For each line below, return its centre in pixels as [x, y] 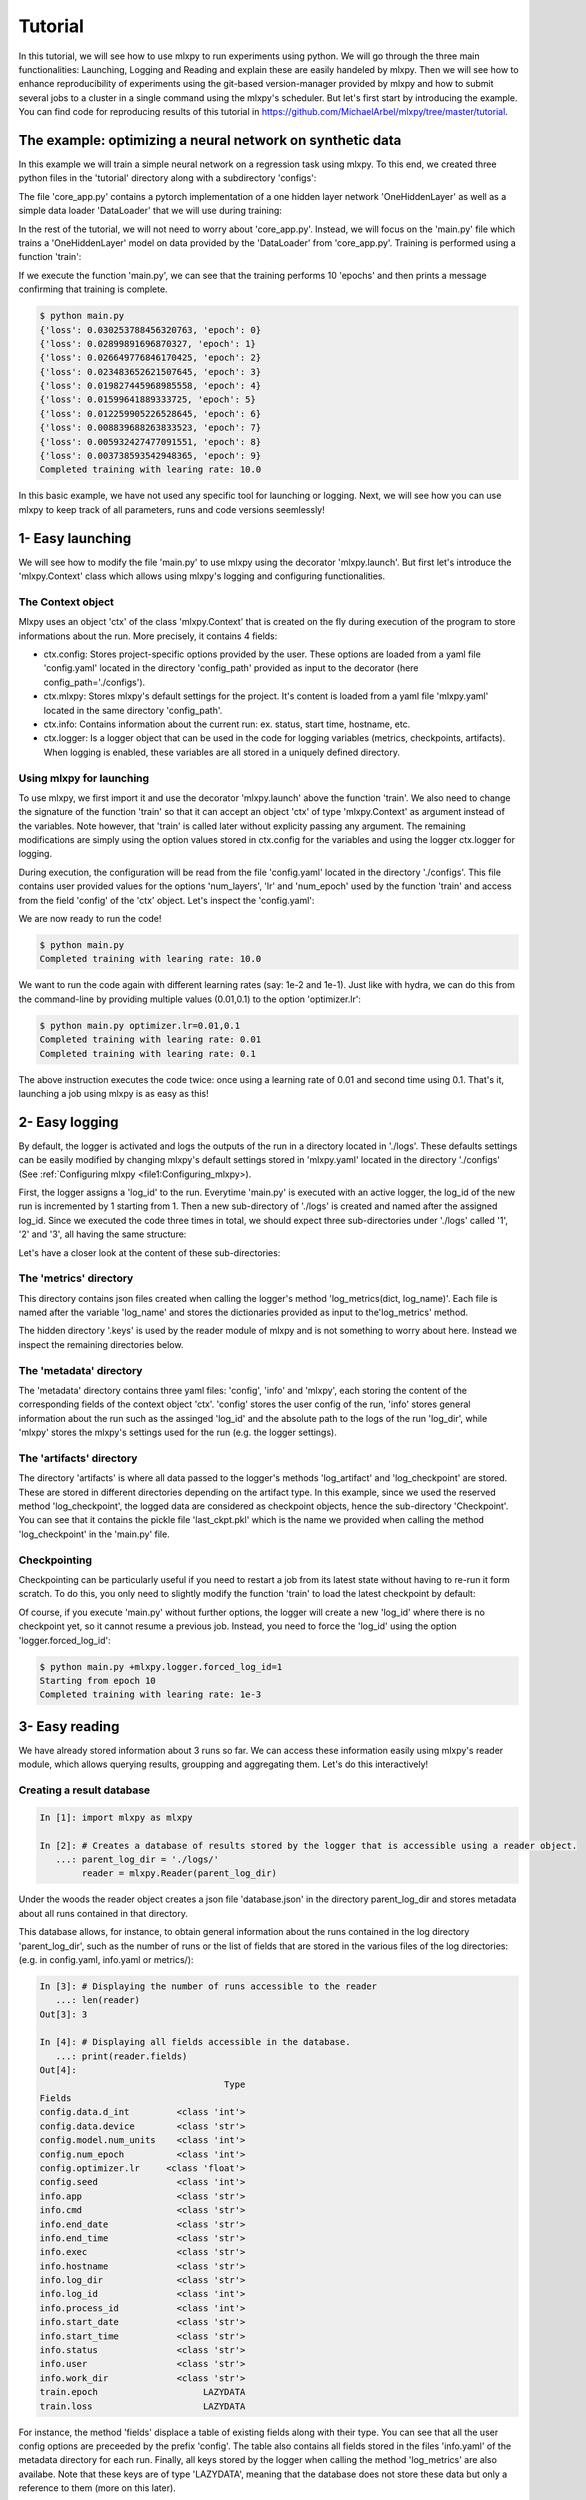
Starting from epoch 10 [98, 1680]
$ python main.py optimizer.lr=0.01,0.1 [139, 1025]
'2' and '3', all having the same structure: [102, 1234]
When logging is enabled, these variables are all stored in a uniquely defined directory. [221, 752]
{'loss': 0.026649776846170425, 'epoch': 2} [150, 358]
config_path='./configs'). [94, 682]
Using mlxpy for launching [84, 778]
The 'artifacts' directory [78, 1458]
